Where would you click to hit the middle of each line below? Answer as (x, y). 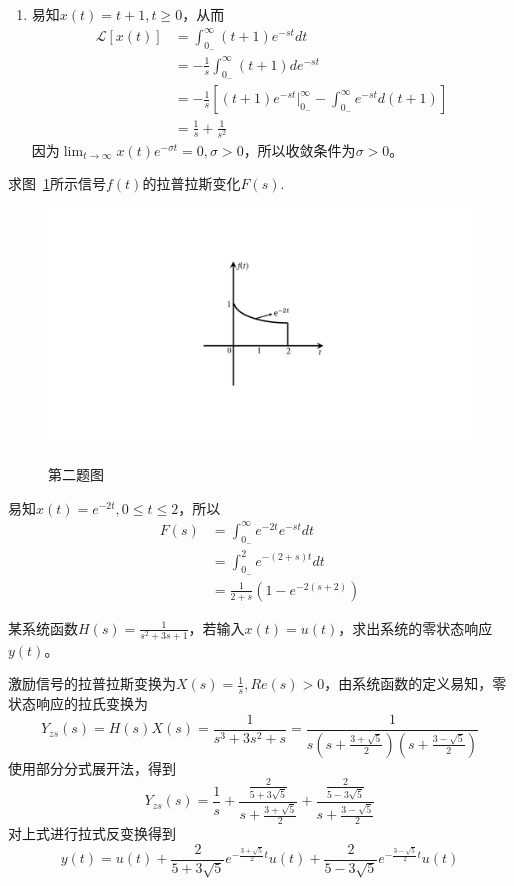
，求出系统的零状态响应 (415, 627)
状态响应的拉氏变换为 (78, 703)
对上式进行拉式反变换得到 (92, 833)
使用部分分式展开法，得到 (92, 767)
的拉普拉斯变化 (191, 183)
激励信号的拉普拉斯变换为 (92, 683)
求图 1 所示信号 (57, 183)
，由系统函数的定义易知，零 (415, 683)
